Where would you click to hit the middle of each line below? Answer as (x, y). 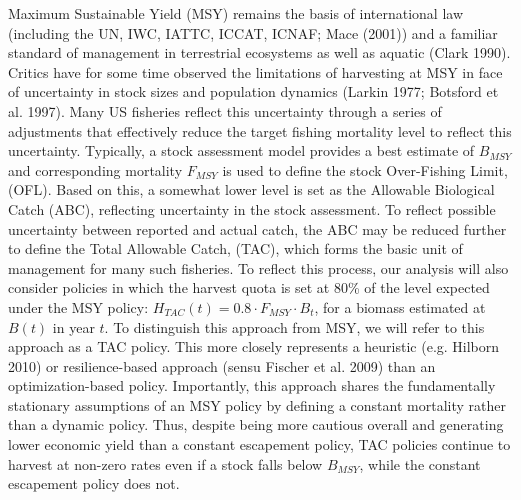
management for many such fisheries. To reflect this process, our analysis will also (258, 267)
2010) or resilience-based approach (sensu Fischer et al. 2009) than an (222, 365)
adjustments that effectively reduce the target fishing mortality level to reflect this (260, 130)
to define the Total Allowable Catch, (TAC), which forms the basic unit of (235, 248)
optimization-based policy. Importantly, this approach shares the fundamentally (252, 385)
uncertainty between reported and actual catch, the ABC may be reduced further (257, 228)
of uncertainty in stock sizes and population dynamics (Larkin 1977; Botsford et (253, 91)
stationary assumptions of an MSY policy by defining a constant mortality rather (257, 404)
